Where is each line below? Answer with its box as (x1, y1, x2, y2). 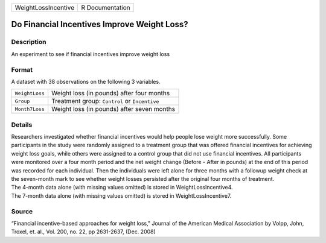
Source (11, 207, 33, 215)
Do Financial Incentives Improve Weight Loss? (11, 19, 188, 30)
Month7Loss (14, 106, 45, 112)
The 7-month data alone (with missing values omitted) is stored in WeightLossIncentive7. (11, 192, 232, 199)
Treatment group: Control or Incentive (51, 97, 159, 106)
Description (11, 38, 46, 46)
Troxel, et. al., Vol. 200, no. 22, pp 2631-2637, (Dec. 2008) (11, 228, 156, 235)
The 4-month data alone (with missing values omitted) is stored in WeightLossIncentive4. (11, 184, 233, 191)
